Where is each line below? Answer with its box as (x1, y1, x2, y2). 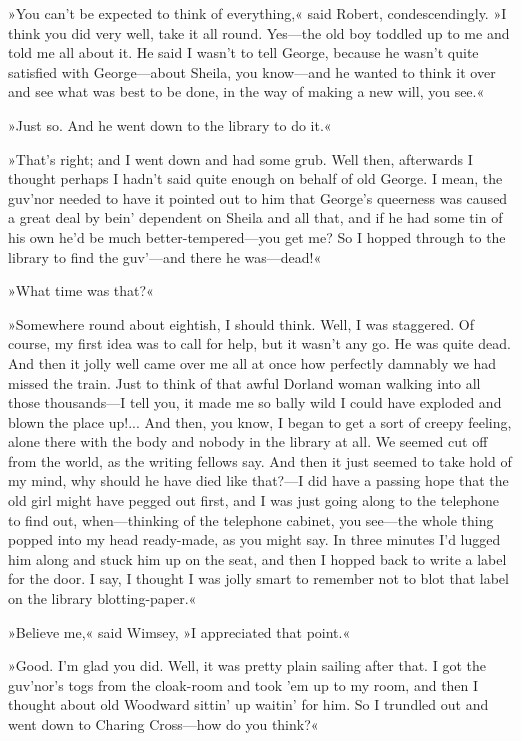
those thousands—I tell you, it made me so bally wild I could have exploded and (8, 392, 502, 413)
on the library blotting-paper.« (8, 588, 197, 609)
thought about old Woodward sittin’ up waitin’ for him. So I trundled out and (8, 694, 489, 715)
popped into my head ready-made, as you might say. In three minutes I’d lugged (8, 529, 501, 550)
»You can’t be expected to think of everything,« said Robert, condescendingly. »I (8, 3, 507, 23)
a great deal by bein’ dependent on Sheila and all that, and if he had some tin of (8, 207, 503, 228)
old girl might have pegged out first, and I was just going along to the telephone (8, 490, 500, 511)
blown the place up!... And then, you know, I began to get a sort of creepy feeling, (8, 411, 512, 432)
